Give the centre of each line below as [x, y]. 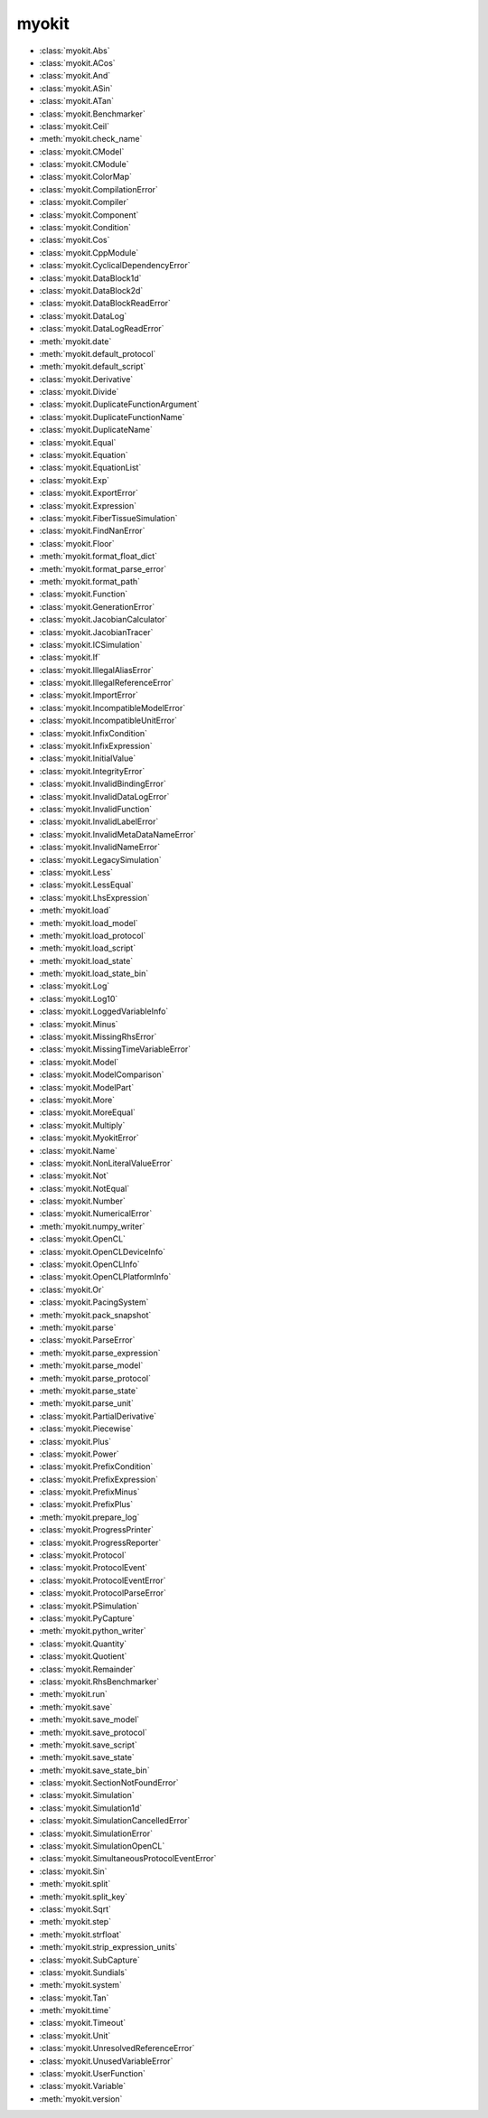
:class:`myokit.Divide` [79, 392]
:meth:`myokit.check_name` [91, 139]
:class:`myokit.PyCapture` [87, 1618]
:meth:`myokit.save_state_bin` [94, 1770]
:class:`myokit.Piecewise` [86, 1429]
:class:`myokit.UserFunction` [93, 2074]
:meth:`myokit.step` [75, 1922]
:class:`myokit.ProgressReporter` [100, 1542]
